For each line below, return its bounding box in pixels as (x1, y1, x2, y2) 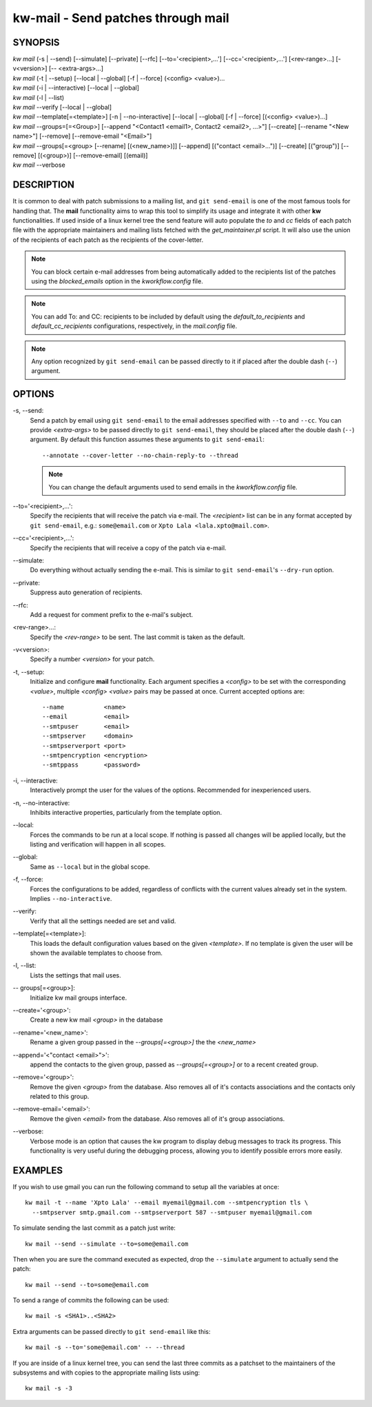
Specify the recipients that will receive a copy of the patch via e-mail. (30, 543, 227, 551)
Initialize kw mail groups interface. (30, 993, 127, 1002)
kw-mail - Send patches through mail (12, 10, 230, 26)
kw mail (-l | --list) (12, 93, 65, 101)
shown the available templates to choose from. (30, 949, 163, 957)
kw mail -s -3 (25, 1384, 72, 1393)
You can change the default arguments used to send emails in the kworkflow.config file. (48, 483, 298, 491)
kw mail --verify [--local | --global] (12, 103, 112, 112)
